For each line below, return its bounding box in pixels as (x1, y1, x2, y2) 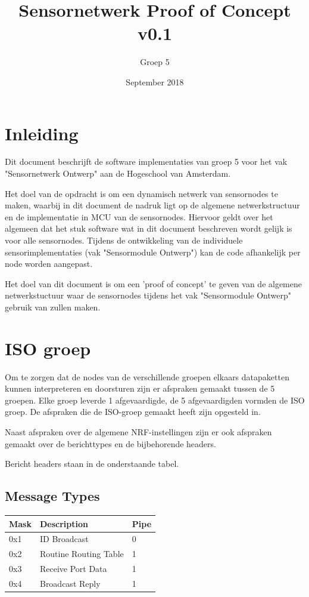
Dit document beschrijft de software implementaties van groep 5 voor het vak (5, 155, 288, 168)
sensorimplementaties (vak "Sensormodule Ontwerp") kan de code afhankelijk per (5, 245, 301, 258)
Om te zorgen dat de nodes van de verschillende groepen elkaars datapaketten (5, 370, 289, 383)
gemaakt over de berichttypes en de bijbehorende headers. (5, 437, 216, 450)
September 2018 (126, 75, 184, 88)
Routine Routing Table (39, 547, 124, 560)
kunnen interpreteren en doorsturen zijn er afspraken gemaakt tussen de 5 (5, 382, 275, 395)
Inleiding (5, 121, 79, 145)
